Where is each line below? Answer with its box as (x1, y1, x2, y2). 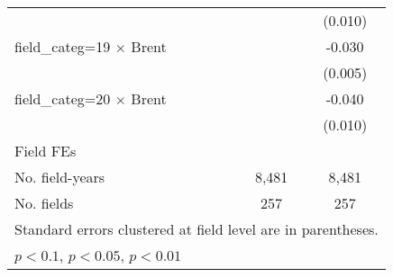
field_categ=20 (14, 88, 111, 109)
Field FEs (14, 140, 77, 161)
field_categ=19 (14, 36, 111, 57)
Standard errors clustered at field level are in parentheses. (14, 219, 379, 239)
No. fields (14, 192, 74, 213)
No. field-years (14, 166, 105, 187)
